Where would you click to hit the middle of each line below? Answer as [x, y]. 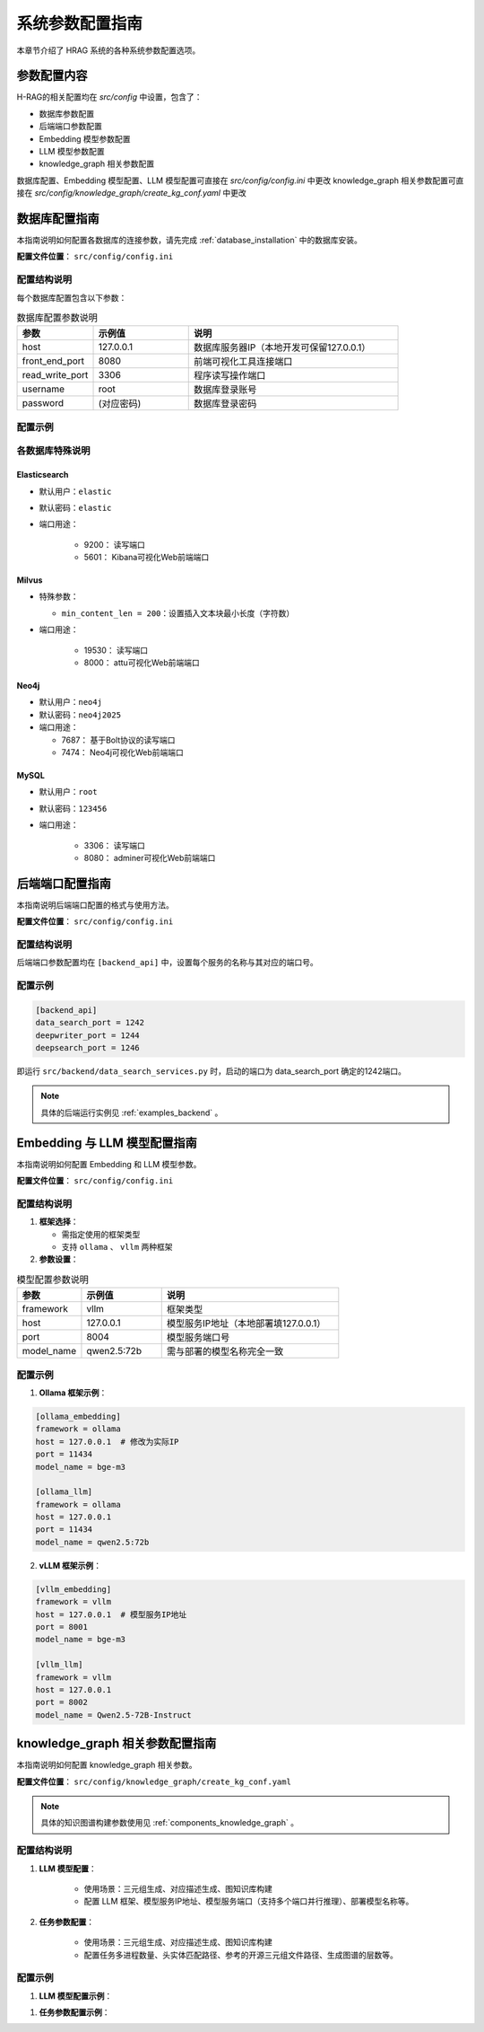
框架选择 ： [59, 1222]
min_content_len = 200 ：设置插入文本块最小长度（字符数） [178, 613]
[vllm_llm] [59, 1665]
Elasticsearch [43, 475]
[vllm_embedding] [73, 1589]
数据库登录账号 [225, 390]
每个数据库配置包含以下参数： [72, 297]
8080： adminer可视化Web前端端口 [150, 858]
